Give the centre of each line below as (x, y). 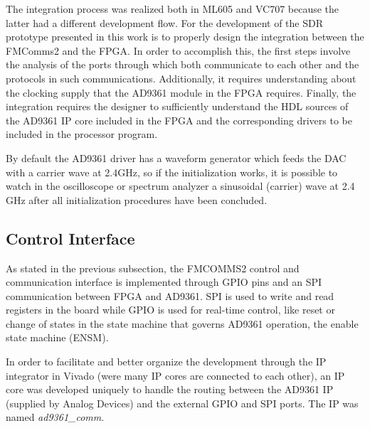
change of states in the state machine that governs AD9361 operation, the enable (182, 323)
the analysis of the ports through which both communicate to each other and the (183, 64)
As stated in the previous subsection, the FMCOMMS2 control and (153, 268)
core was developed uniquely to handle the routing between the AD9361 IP (170, 389)
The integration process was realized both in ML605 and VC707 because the (173, 9)
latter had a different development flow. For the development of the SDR (164, 22)
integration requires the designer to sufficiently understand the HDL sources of (177, 106)
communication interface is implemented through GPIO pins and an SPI (164, 282)
